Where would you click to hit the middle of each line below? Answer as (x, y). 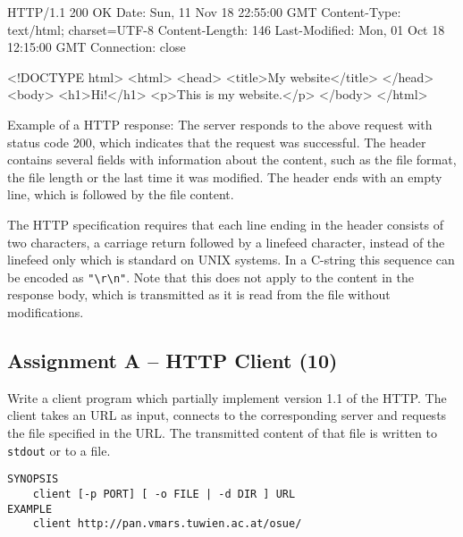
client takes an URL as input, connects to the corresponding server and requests (227, 415)
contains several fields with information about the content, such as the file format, (232, 159)
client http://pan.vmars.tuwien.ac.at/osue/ (167, 524)
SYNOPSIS (33, 479)
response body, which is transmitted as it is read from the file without (199, 294)
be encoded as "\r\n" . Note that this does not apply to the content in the (211, 277)
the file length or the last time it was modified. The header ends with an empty (225, 176)
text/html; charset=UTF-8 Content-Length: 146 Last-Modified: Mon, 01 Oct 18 (226, 29)
